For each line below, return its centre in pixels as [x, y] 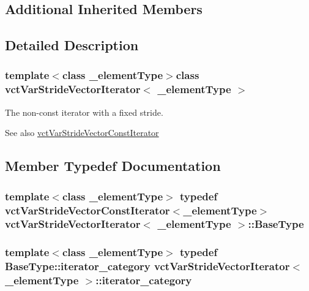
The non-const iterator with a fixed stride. [84, 112]
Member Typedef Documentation [113, 166]
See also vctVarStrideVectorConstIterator [82, 133]
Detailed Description [72, 45]
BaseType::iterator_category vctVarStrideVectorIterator [147, 266]
